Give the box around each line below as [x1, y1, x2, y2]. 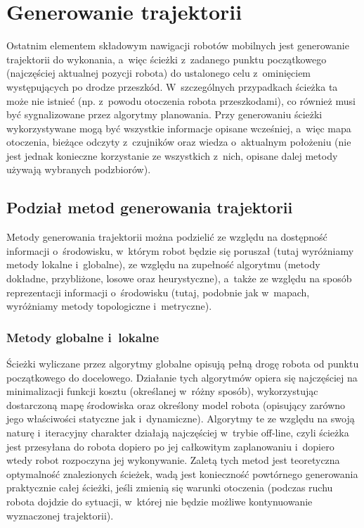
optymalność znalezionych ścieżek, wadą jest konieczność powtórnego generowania [6, 466, 358, 481]
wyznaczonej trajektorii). [6, 508, 114, 522]
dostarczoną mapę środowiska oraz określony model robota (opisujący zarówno [6, 397, 346, 412]
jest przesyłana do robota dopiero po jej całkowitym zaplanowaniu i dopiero [6, 439, 334, 453]
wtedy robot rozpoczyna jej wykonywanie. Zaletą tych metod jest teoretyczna [6, 453, 340, 467]
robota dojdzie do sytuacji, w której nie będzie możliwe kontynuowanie [6, 494, 313, 508]
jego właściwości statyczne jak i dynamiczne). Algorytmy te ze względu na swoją [6, 411, 355, 426]
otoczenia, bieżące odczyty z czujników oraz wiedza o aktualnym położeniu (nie [6, 134, 351, 149]
